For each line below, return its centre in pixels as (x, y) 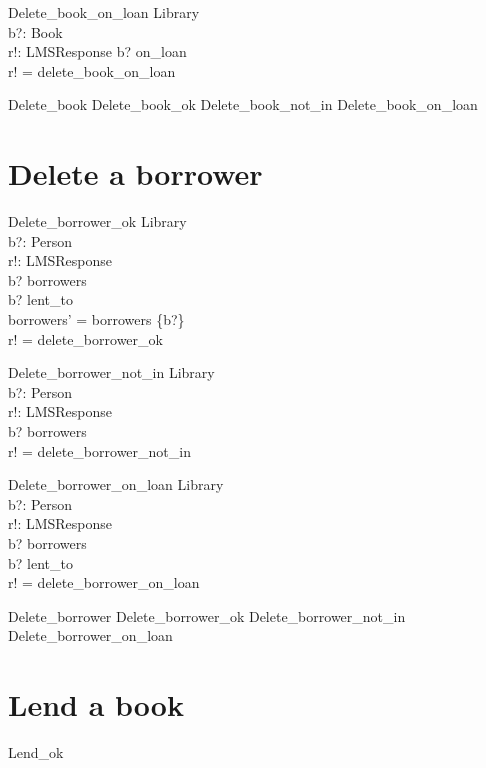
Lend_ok (36, 752)
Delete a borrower (135, 173)
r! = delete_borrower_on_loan (104, 582)
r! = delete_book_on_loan (92, 70)
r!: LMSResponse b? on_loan (97, 51)
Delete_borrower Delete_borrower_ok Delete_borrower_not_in (207, 615)
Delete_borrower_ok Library (97, 221)
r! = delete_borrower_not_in (99, 450)
